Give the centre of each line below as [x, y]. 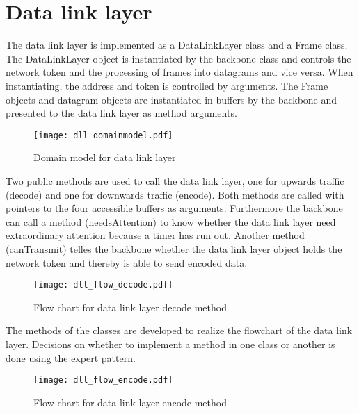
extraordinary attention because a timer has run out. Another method [155, 235]
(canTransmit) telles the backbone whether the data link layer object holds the [174, 248]
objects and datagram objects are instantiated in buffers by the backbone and [171, 99]
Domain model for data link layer [105, 157]
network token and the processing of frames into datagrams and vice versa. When [179, 72]
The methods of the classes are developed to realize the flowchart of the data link [179, 330]
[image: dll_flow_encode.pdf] [103, 380]
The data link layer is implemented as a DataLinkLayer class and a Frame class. [177, 45]
